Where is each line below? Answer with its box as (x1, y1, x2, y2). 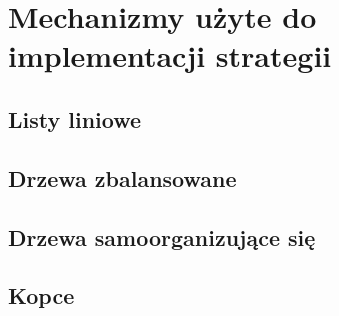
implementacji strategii (8, 35, 332, 76)
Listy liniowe (8, 103, 142, 134)
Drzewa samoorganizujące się (8, 221, 316, 252)
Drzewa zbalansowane (8, 162, 237, 193)
